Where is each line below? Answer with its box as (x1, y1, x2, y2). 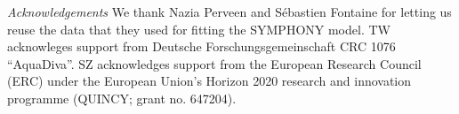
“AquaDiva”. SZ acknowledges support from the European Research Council (7, 54, 422, 72)
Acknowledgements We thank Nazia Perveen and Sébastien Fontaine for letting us (7, 3, 452, 20)
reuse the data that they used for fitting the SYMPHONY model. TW (7, 19, 391, 38)
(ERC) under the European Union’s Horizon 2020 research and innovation (7, 72, 412, 90)
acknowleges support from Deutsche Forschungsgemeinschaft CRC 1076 (7, 37, 396, 56)
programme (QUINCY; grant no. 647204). (7, 88, 237, 107)
